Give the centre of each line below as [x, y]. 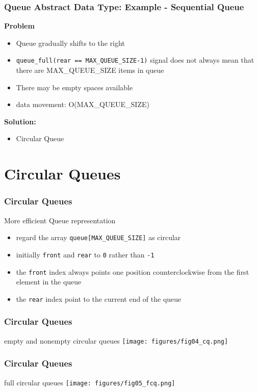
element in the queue [49, 282]
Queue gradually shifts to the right [70, 43]
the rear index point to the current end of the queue [99, 298]
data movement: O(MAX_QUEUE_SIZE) [83, 104]
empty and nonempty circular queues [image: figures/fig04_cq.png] [116, 340]
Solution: [20, 121]
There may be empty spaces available [74, 87]
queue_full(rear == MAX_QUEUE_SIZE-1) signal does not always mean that [135, 60]
